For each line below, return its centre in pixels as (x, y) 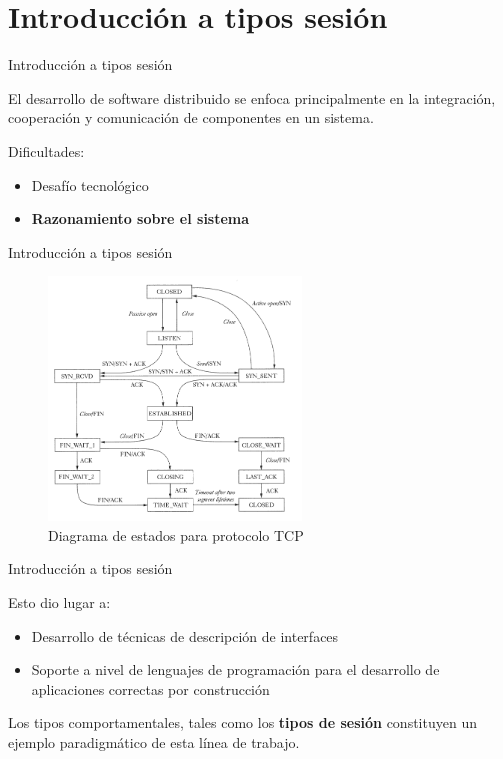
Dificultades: (46, 150)
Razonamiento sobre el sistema (140, 218)
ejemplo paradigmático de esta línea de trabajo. (154, 742)
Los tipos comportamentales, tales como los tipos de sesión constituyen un (242, 722)
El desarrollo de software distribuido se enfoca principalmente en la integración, (252, 97)
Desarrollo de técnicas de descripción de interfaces (185, 635)
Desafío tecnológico (90, 184)
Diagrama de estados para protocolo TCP (176, 534)
